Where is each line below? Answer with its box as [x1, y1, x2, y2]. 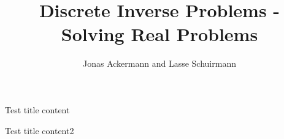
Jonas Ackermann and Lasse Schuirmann [83, 57, 236, 70]
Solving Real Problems [61, 21, 258, 47]
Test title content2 [5, 124, 74, 137]
